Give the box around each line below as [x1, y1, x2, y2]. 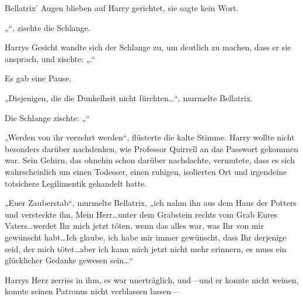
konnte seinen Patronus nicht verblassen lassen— [5, 285, 179, 297]
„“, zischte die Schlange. [5, 21, 90, 33]
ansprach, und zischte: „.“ [5, 52, 95, 64]
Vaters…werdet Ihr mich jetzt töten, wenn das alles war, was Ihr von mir [5, 219, 264, 232]
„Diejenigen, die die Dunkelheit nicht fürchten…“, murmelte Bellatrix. [5, 91, 253, 104]
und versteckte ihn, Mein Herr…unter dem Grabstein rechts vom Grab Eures [5, 208, 278, 220]
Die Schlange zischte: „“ [5, 111, 90, 123]
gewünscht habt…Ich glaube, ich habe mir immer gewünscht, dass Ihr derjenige [5, 231, 287, 243]
